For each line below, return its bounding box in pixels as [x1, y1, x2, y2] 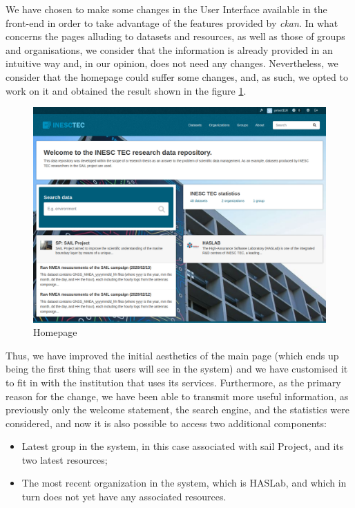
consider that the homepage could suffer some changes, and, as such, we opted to [6, 69, 348, 84]
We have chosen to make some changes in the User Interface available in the [6, 2, 327, 16]
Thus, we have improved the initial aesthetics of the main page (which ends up [6, 348, 339, 362]
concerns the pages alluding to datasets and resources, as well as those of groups [6, 29, 345, 44]
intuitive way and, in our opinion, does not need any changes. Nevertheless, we [6, 56, 338, 70]
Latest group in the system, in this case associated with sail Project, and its [21, 439, 344, 453]
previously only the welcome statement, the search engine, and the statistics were [6, 402, 349, 417]
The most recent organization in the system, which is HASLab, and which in [21, 476, 347, 490]
